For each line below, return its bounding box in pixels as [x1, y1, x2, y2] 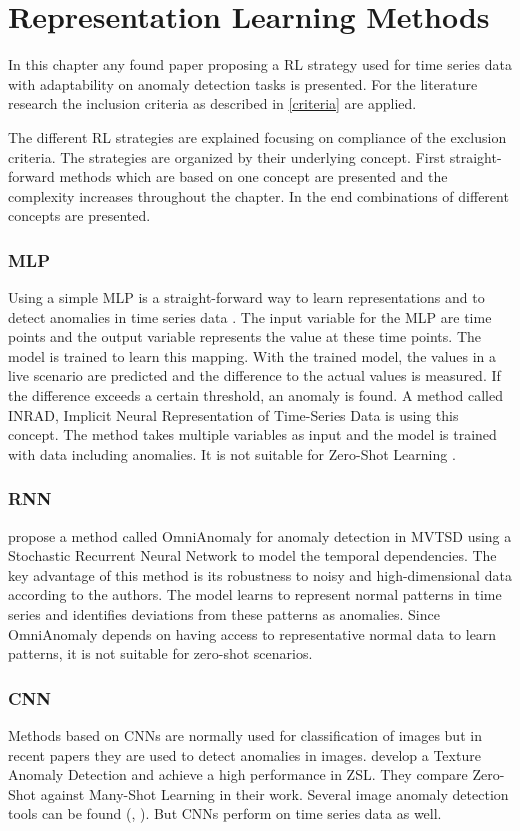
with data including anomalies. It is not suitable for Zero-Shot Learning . [8, 443, 456, 464]
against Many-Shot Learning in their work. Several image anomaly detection [40, 783, 509, 804]
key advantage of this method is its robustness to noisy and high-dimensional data [8, 564, 512, 585]
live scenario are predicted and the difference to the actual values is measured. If [8, 365, 501, 386]
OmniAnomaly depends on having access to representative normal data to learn [8, 623, 497, 644]
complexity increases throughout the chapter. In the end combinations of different [8, 185, 509, 206]
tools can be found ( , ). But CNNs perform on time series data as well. [8, 803, 442, 824]
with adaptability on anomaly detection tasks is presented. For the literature [8, 73, 478, 94]
